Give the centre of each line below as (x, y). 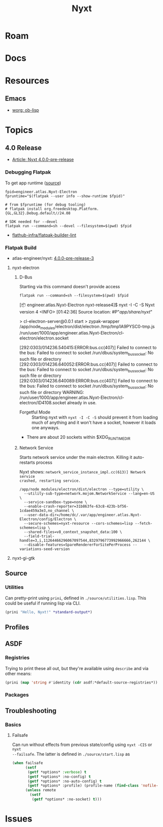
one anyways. (45, 428)
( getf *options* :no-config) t (59, 777)
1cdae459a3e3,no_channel (45, 511)
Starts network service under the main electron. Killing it (76, 457)
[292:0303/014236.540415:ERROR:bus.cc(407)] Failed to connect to (88, 347)
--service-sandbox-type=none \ (55, 502)
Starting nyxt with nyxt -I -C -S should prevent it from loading (95, 417)
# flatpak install (24, 209)
